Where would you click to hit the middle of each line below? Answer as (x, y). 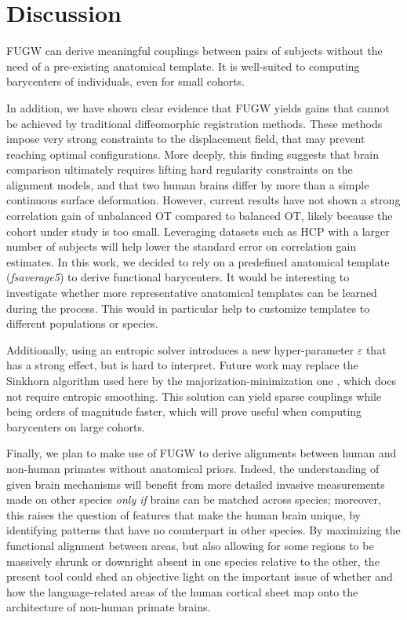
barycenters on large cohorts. (76, 426)
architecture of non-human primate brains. (109, 607)
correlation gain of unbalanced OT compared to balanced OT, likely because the (200, 216)
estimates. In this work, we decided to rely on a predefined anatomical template (198, 261)
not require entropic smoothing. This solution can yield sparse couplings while (194, 396)
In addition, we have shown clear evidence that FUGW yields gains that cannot (198, 107)
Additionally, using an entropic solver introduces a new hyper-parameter (180, 349)
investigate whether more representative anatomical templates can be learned (192, 293)
